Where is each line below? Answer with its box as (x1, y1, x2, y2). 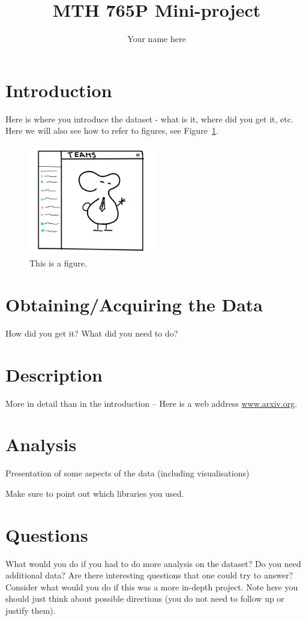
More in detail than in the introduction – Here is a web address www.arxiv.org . (5, 397, 298, 409)
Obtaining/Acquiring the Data (5, 292, 263, 316)
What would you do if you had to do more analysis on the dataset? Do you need (5, 557, 301, 569)
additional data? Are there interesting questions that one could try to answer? (5, 569, 293, 581)
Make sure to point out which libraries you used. (5, 487, 184, 499)
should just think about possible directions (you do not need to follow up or (5, 592, 284, 605)
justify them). (5, 604, 56, 616)
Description (5, 362, 103, 386)
